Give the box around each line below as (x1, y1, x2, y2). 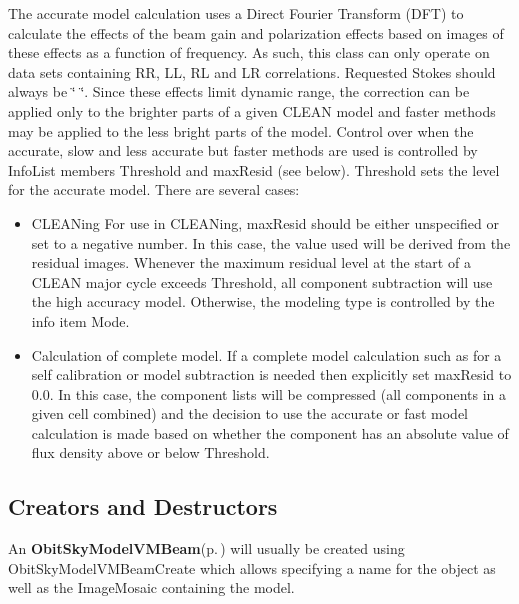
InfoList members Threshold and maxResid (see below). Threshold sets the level (8, 159, 500, 180)
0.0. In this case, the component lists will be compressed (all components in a (31, 383, 506, 404)
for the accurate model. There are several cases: (8, 179, 300, 200)
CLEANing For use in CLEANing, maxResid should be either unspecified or (31, 212, 499, 233)
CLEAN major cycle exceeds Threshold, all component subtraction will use (31, 271, 493, 292)
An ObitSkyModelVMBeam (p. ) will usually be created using (8, 538, 405, 559)
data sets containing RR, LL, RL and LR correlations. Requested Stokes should (8, 61, 496, 82)
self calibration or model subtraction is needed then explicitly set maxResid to (31, 364, 512, 385)
